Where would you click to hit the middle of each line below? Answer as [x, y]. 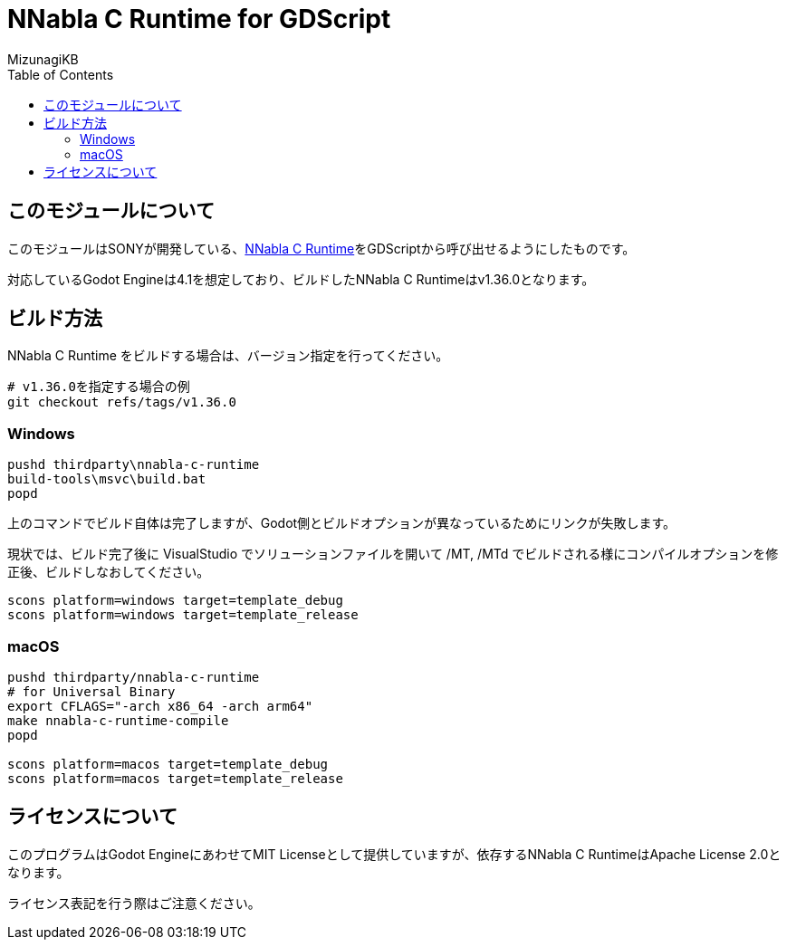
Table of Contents [61, 74]
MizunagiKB [43, 59]
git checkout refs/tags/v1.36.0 [122, 402]
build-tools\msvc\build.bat [107, 479]
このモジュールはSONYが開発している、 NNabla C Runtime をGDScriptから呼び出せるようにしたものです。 [322, 248]
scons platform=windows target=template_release [183, 615]
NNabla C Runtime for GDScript [199, 19]
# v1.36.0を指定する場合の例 [99, 387]
